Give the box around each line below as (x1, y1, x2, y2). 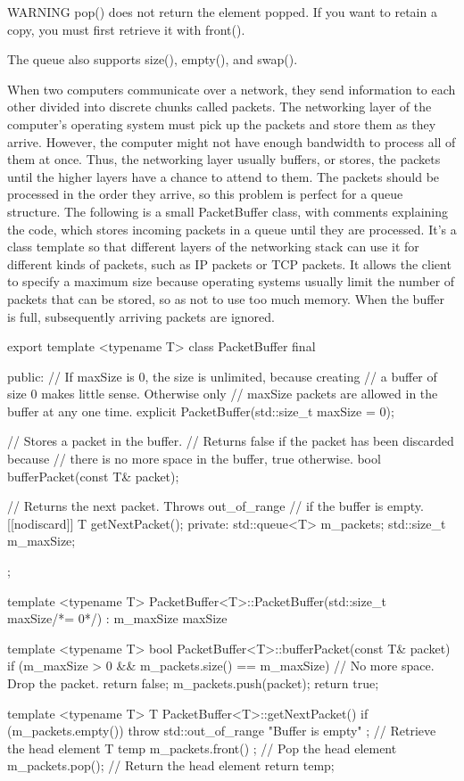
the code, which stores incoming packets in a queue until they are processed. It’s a (7, 219, 457, 238)
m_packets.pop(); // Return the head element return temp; (7, 756, 335, 775)
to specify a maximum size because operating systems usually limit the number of (7, 272, 455, 291)
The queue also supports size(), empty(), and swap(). (7, 50, 298, 69)
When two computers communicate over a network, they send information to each (7, 79, 456, 98)
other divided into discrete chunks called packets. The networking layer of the (7, 97, 432, 116)
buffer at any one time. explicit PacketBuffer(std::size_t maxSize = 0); (7, 401, 394, 420)
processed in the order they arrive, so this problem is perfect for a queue (7, 185, 403, 203)
